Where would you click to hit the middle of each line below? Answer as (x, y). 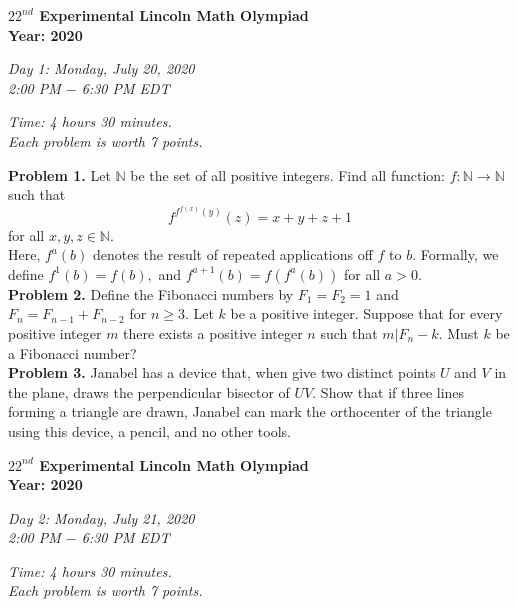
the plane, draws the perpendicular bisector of (149, 391)
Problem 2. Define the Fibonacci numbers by (151, 293)
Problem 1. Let (59, 174)
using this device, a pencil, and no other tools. (150, 430)
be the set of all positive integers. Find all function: (288, 174)
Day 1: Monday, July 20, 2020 (101, 68)
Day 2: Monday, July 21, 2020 (101, 517)
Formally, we (459, 254)
